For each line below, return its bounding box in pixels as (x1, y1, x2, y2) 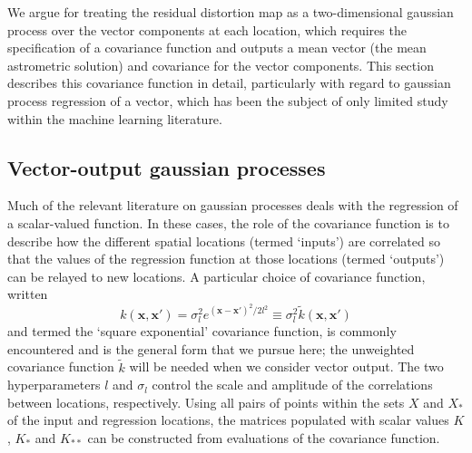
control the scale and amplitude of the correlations (152, 375, 433, 394)
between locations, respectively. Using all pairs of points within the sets (7, 392, 405, 411)
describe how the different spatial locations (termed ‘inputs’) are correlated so (7, 231, 440, 250)
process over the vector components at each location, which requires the (7, 20, 407, 39)
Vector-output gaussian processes (7, 153, 326, 181)
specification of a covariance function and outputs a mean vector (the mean (7, 38, 427, 57)
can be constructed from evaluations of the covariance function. (87, 428, 440, 447)
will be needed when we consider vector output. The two (129, 357, 444, 376)
